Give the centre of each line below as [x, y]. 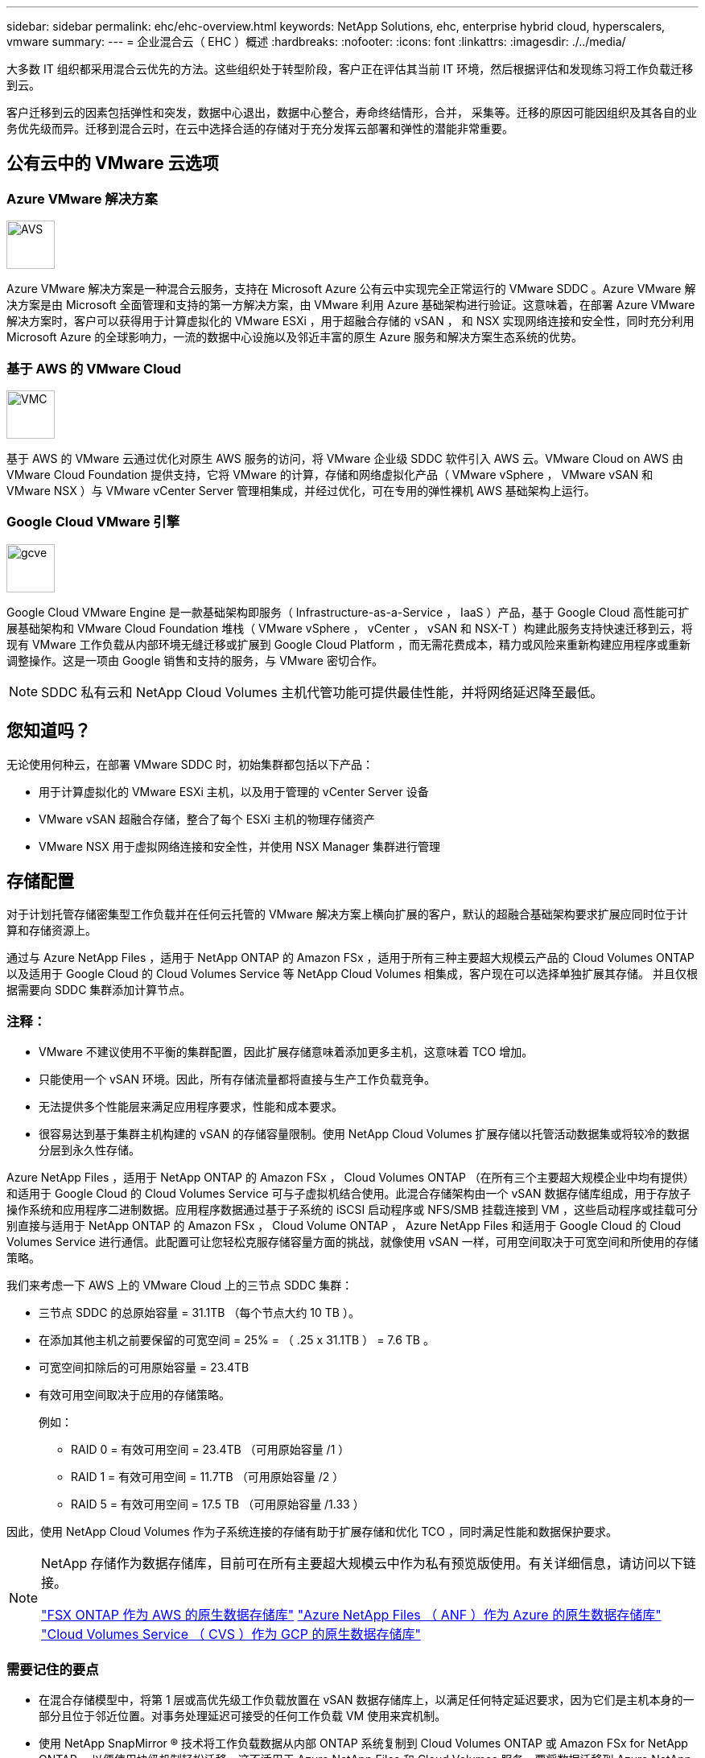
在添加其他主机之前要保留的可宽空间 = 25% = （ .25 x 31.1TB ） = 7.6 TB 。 [237, 1340]
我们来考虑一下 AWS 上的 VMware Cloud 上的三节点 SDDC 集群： [180, 1285]
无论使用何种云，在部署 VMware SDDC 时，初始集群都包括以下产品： [190, 764]
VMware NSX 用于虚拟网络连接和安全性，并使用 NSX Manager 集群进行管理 [240, 846]
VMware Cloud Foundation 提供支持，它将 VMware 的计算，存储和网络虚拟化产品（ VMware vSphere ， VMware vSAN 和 [330, 474]
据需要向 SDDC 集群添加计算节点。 [99, 990]
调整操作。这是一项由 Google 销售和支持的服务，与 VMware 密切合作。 [195, 660]
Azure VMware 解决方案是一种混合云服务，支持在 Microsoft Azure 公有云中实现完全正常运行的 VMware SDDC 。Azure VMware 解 [351, 289]
